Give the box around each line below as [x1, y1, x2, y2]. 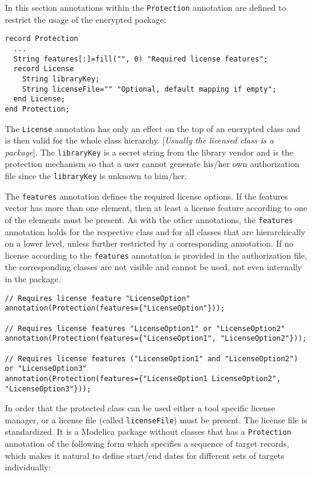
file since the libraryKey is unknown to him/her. [5, 169, 187, 182]
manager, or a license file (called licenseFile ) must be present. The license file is [5, 413, 307, 426]
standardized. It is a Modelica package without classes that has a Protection [5, 425, 292, 438]
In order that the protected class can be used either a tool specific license [5, 402, 275, 414]
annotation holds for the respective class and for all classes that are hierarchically [5, 225, 305, 238]
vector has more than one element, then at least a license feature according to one [5, 201, 307, 214]
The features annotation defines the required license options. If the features [5, 189, 288, 202]
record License [13, 65, 74, 74]
